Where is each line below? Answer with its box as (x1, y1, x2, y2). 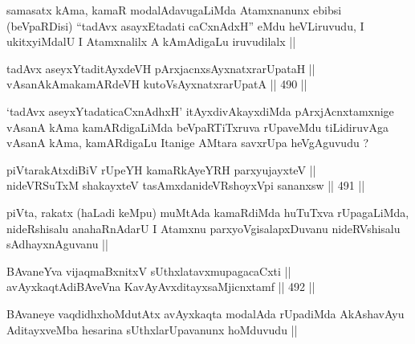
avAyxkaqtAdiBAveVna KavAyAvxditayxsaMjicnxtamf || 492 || (6, 278, 315, 295)
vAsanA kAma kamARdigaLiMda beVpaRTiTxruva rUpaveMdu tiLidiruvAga (6, 118, 389, 135)
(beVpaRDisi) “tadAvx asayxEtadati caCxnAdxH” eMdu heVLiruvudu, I (6, 17, 364, 34)
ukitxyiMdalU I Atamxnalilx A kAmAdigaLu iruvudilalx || (6, 33, 296, 50)
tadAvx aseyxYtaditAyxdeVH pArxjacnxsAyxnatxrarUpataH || (6, 59, 315, 76)
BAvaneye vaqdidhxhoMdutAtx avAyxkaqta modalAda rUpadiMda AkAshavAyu (6, 305, 405, 321)
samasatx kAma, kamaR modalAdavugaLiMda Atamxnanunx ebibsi (6, 2, 342, 18)
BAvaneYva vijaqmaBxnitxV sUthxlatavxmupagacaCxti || (6, 262, 291, 279)
